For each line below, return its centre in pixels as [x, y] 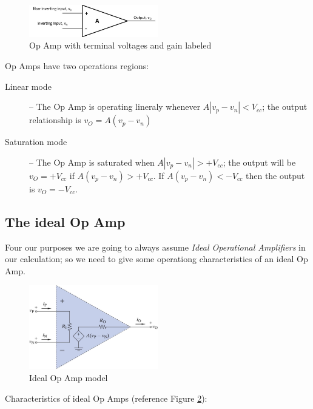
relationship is [55, 120]
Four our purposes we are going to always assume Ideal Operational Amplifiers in [155, 247]
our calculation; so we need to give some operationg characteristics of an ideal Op [156, 259]
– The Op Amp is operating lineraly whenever [115, 106]
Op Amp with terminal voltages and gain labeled [120, 45]
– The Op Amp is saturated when [92, 162]
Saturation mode [36, 142]
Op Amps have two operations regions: [77, 66]
